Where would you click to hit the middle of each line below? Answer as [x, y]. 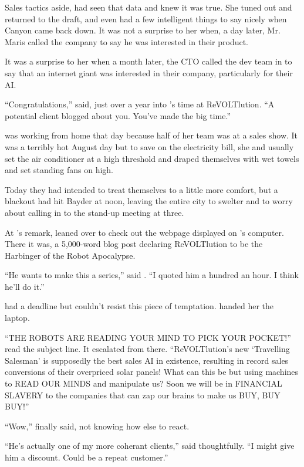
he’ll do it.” [25, 286]
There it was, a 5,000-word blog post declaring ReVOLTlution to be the [134, 244]
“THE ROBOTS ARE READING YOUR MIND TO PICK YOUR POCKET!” [148, 337]
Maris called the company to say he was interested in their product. [127, 41]
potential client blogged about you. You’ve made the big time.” [118, 115]
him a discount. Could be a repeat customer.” [87, 457]
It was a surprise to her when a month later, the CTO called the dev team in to [148, 61]
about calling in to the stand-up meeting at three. [94, 212]
